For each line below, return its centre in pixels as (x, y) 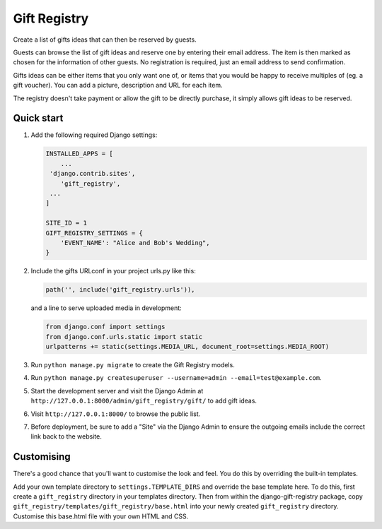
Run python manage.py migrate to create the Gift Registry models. (133, 365)
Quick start (38, 118)
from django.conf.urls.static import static (124, 337)
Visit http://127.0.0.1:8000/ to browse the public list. (116, 414)
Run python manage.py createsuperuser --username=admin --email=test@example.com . (176, 378)
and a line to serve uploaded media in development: (106, 308)
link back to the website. (66, 436)
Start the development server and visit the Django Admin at (117, 391)
